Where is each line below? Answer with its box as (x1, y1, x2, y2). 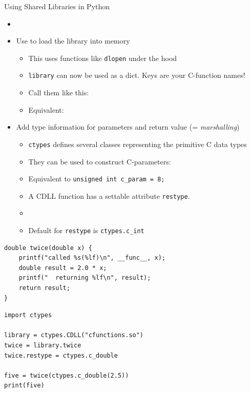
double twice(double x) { (4, 244, 92, 252)
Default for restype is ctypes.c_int (28, 225, 144, 236)
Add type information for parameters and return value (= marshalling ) (16, 121, 240, 132)
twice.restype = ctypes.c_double (4, 351, 118, 359)
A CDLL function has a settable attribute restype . (28, 190, 190, 201)
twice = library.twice (4, 342, 81, 349)
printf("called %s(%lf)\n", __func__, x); (18, 254, 165, 262)
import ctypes (4, 312, 52, 319)
